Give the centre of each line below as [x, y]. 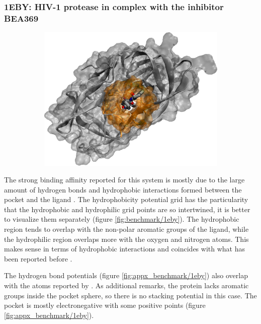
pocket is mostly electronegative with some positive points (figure [105, 305]
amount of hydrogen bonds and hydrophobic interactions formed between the [123, 189]
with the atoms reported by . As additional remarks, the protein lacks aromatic [126, 285]
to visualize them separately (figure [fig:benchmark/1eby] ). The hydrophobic [122, 219]
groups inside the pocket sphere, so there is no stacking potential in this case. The [130, 295]
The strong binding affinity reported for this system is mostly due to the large [124, 180]
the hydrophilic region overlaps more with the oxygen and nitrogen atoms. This [126, 239]
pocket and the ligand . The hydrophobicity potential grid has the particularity [126, 199]
